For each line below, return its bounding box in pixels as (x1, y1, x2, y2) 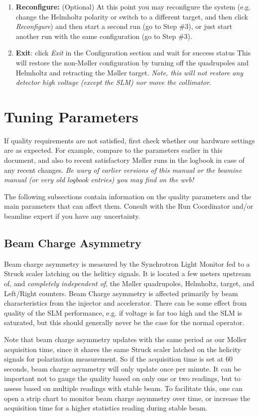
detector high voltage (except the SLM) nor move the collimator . (15, 77, 212, 87)
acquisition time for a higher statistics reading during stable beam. (4, 403, 208, 413)
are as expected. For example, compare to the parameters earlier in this (4, 145, 223, 155)
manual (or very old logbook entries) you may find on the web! (4, 174, 194, 185)
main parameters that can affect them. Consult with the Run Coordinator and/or (4, 201, 254, 211)
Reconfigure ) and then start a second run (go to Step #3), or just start (15, 21, 233, 31)
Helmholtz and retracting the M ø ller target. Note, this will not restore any (15, 67, 244, 77)
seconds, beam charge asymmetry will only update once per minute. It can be (4, 363, 241, 374)
